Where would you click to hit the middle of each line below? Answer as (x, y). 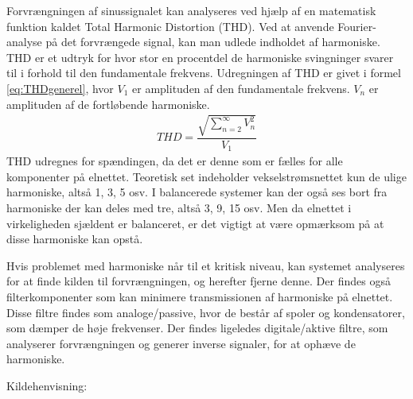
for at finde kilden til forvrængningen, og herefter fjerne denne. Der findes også (199, 281)
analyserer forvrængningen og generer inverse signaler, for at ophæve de (181, 343)
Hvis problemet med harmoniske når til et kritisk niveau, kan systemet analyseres (206, 265)
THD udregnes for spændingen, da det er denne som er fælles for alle (175, 161)
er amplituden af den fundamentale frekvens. (241, 88)
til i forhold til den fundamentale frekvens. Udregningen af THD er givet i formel (204, 73)
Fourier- (357, 26)
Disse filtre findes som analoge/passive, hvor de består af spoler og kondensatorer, (206, 312)
